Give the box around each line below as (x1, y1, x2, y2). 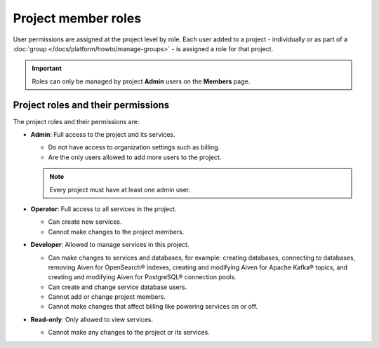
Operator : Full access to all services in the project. (30, 204, 177, 213)
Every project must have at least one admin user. (49, 185, 191, 194)
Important (32, 64, 62, 73)
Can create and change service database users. (48, 283, 187, 291)
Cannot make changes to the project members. (48, 227, 185, 236)
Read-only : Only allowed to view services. (30, 315, 154, 323)
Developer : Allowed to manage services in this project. (30, 241, 189, 249)
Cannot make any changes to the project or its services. (48, 328, 210, 337)
